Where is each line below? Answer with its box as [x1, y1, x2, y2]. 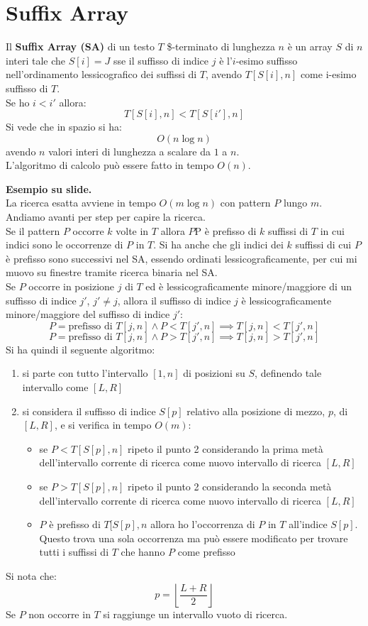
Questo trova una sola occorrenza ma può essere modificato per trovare [39, 530, 348, 545]
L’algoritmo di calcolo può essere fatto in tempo [6, 158, 214, 172]
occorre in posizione [28, 279, 115, 294]
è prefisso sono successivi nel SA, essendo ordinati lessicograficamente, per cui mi [6, 251, 357, 265]
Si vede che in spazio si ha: [6, 119, 122, 134]
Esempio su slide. [6, 181, 92, 196]
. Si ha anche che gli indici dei [153, 237, 284, 252]
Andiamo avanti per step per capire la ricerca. [6, 209, 206, 224]
